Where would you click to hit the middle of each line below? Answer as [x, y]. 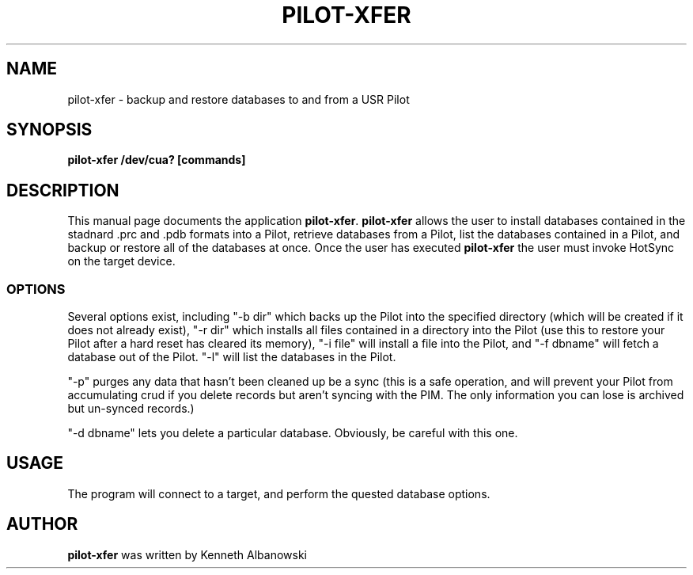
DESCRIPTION [63, 190]
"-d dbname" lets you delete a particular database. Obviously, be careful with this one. [293, 433]
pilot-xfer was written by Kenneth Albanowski [187, 554]
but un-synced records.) [131, 409]
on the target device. [121, 261]
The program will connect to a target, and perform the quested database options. [279, 493]
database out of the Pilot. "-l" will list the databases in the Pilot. [232, 357]
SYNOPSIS [49, 130]
